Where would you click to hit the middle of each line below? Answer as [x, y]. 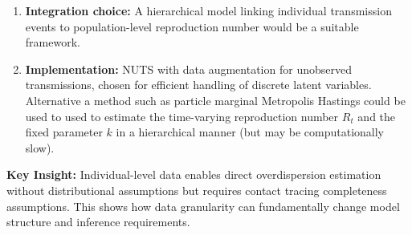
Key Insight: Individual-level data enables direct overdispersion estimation [194, 174]
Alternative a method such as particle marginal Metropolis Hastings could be [215, 100]
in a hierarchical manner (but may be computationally [250, 132]
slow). [40, 147]
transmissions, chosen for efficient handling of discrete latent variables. [198, 85]
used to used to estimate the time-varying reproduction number [182, 116]
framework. [53, 42]
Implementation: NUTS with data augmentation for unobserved [188, 69]
